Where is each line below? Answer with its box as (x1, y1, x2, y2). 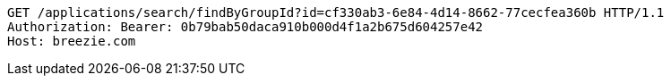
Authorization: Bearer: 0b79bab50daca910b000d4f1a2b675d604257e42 (7, 20, 484, 34)
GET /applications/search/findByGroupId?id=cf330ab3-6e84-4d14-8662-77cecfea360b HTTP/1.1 (7, 5, 665, 20)
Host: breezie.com (7, 34, 136, 48)
